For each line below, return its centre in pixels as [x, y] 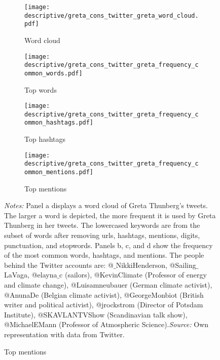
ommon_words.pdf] [53, 73]
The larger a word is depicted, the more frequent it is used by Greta [110, 215]
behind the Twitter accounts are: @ [59, 265]
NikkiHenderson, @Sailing [156, 265]
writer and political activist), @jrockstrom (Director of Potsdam [104, 305]
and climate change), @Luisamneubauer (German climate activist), [108, 285]
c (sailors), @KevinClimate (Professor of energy [133, 275]
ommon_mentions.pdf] [59, 172]
